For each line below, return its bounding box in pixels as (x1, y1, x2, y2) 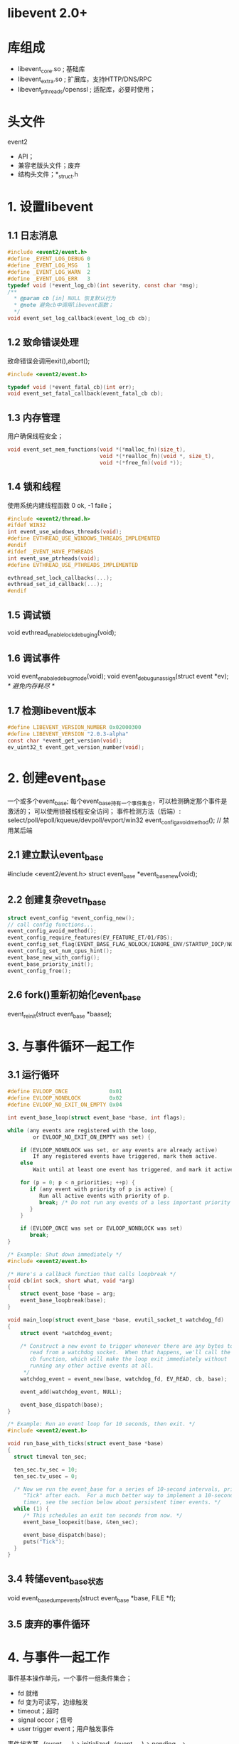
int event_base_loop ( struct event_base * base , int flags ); (7, 1114, 186, 1121)
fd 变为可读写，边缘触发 (17, 1698, 89, 1706)
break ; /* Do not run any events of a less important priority (38, 1198, 231, 1206)
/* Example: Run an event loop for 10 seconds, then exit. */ (7, 1420, 196, 1427)
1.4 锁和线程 (7, 481, 61, 493)
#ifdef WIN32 (7, 521, 46, 529)
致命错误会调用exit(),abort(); (7, 356, 90, 365)
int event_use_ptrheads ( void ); (7, 555, 100, 562)
